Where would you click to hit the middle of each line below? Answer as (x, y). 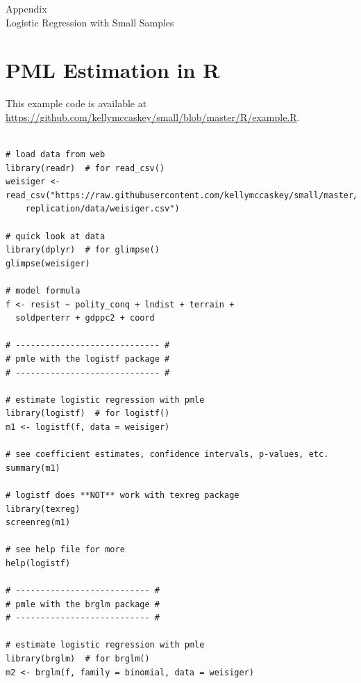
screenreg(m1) (38, 523)
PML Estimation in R (113, 70)
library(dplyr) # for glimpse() (83, 250)
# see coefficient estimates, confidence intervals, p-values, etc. (167, 455)
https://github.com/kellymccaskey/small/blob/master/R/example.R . (153, 116)
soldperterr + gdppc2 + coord (85, 318)
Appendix (26, 8)
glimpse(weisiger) (48, 263)
